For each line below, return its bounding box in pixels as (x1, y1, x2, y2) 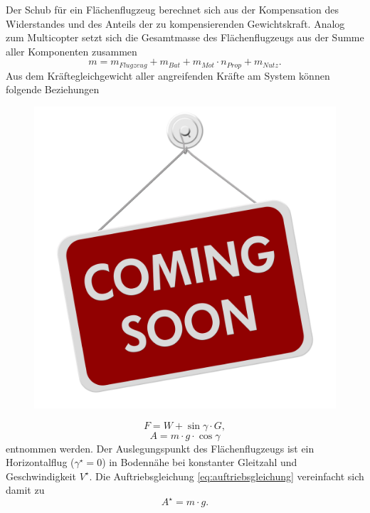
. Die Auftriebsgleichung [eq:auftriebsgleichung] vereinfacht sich (89, 468, 364, 483)
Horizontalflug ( (6, 455, 75, 470)
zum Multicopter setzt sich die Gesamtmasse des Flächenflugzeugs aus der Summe (6, 30, 364, 45)
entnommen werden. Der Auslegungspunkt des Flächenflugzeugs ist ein (6, 440, 314, 455)
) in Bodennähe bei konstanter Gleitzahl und (102, 455, 297, 470)
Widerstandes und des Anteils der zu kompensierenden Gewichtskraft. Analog (6, 16, 345, 31)
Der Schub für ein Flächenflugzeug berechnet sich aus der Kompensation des (6, 2, 339, 16)
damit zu (6, 482, 45, 497)
